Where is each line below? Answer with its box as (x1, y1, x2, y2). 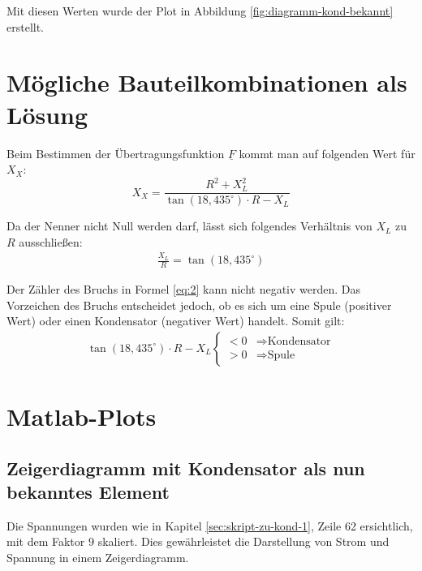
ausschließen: (19, 233, 83, 250)
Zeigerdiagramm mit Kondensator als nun (6, 455, 365, 480)
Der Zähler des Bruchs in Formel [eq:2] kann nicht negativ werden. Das (6, 281, 360, 298)
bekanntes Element (6, 479, 170, 504)
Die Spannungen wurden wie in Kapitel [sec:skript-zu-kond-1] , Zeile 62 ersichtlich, (6, 517, 413, 534)
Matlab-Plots (6, 400, 157, 433)
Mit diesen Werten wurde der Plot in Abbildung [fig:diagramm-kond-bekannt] (6, 2, 394, 19)
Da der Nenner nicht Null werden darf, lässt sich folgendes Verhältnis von (6, 217, 372, 234)
